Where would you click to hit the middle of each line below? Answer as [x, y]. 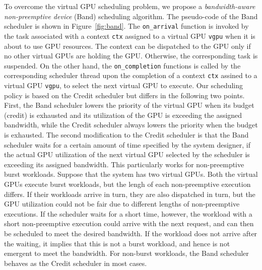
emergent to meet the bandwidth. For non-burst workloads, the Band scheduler [126, 253]
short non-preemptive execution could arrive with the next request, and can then [129, 223]
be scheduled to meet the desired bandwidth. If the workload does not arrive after [131, 233]
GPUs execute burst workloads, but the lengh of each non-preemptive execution [127, 184]
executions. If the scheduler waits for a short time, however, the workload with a [128, 213]
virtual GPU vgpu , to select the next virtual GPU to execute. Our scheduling [124, 85]
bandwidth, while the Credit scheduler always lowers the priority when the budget [131, 125]
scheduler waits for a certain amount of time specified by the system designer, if [127, 144]
